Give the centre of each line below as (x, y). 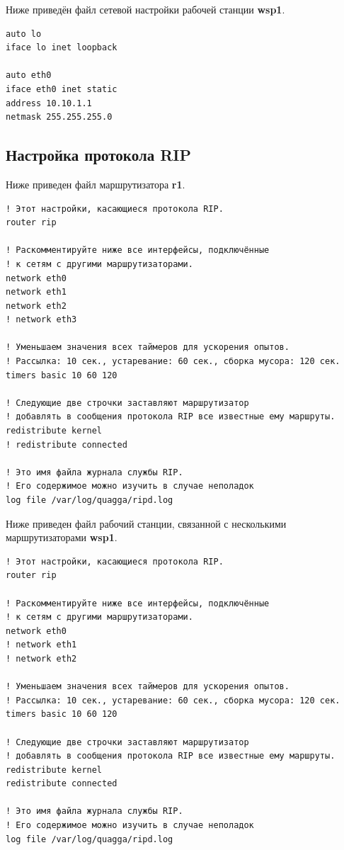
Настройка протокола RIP (99, 155)
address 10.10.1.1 (49, 103)
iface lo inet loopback (62, 48)
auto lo (24, 34)
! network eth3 (41, 320)
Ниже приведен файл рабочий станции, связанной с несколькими (146, 523)
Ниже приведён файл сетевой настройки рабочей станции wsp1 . (145, 9)
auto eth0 (29, 75)
